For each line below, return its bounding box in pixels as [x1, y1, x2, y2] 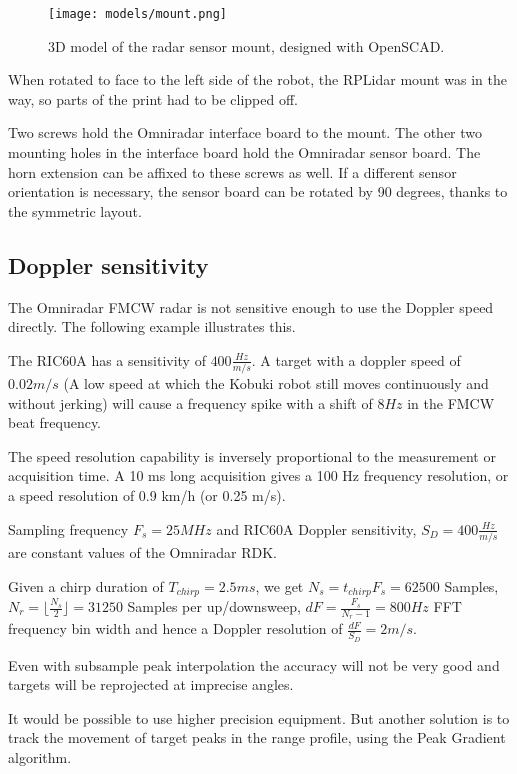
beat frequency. [8, 412, 102, 433]
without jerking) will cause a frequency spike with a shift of [8, 392, 373, 413]
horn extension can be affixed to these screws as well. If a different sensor [8, 161, 457, 182]
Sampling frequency [8, 518, 129, 539]
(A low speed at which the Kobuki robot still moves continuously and [63, 373, 489, 394]
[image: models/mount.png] [48, 7, 227, 21]
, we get [255, 575, 304, 596]
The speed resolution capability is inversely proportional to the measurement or [8, 445, 496, 466]
